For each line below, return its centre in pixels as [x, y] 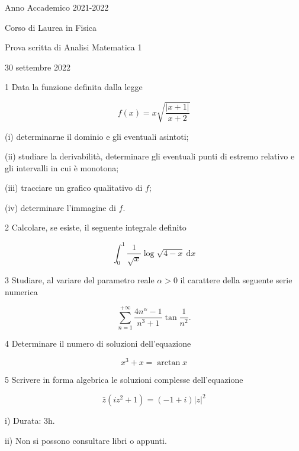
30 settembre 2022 [38, 67]
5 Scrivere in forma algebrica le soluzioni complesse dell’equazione [124, 379]
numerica [21, 291]
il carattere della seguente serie [236, 279]
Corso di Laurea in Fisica [51, 27]
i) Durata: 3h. [30, 420]
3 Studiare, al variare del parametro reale [80, 279]
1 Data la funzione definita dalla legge [74, 87]
